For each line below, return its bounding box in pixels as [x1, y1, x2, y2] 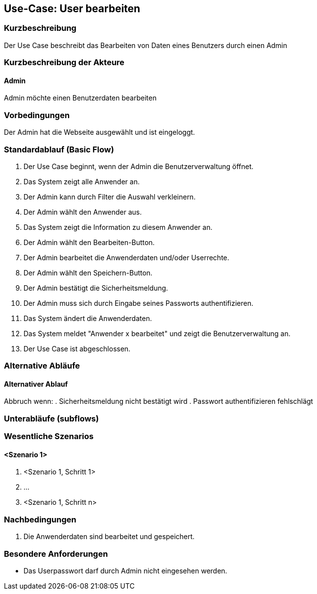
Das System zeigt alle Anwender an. [24, 177, 140, 186]
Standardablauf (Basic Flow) [4, 144, 114, 154]
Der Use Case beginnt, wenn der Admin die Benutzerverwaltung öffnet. [24, 162, 254, 171]
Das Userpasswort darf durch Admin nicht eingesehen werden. [24, 566, 227, 575]
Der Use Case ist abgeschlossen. [24, 344, 131, 353]
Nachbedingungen [4, 514, 76, 524]
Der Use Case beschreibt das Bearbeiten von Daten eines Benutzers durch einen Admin [4, 41, 288, 49]
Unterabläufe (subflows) [4, 413, 99, 423]
